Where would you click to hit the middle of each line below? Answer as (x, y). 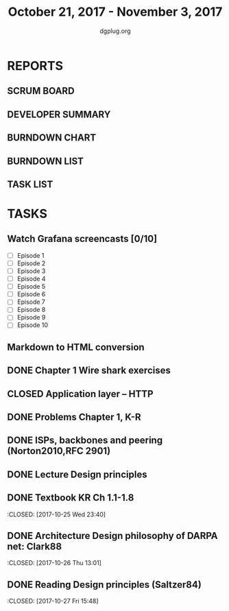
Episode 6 (31, 294)
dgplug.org (115, 31)
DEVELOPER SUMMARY (59, 114)
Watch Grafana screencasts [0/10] (82, 239)
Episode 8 (31, 310)
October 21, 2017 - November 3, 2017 (115, 12)
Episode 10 (33, 325)
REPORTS (35, 65)
